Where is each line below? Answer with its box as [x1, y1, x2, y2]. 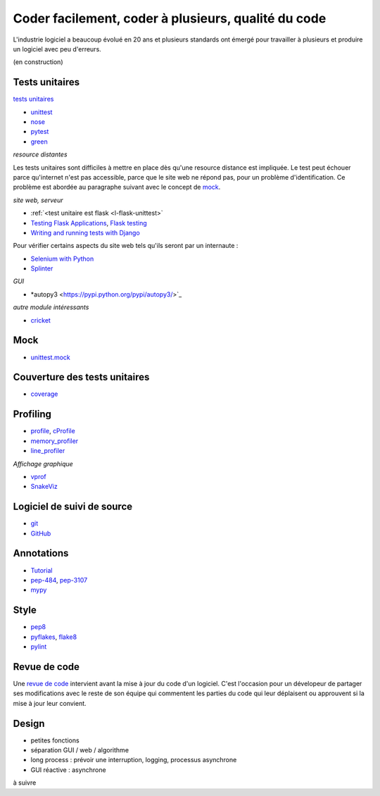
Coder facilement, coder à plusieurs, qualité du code [13, 11, 327, 26]
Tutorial [30, 566, 53, 574]
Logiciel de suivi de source [13, 501, 133, 513]
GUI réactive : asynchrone [30, 765, 106, 774]
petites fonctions [30, 736, 80, 745]
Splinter [30, 264, 53, 273]
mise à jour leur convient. [13, 699, 87, 707]
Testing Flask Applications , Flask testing [30, 218, 147, 227]
